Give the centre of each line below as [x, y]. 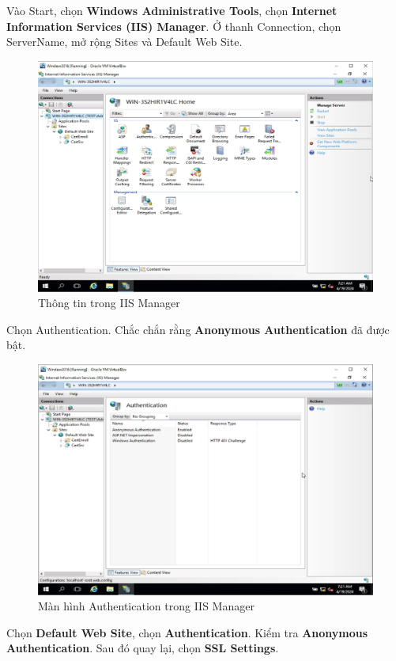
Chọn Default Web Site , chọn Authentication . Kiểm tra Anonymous [187, 632]
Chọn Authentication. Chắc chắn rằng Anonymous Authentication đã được [198, 329]
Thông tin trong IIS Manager [109, 303]
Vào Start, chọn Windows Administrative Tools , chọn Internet [172, 10]
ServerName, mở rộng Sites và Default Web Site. [124, 42]
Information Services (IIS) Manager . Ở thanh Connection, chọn [174, 26]
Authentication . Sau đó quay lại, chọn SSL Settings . [143, 648]
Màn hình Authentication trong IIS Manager [146, 606]
